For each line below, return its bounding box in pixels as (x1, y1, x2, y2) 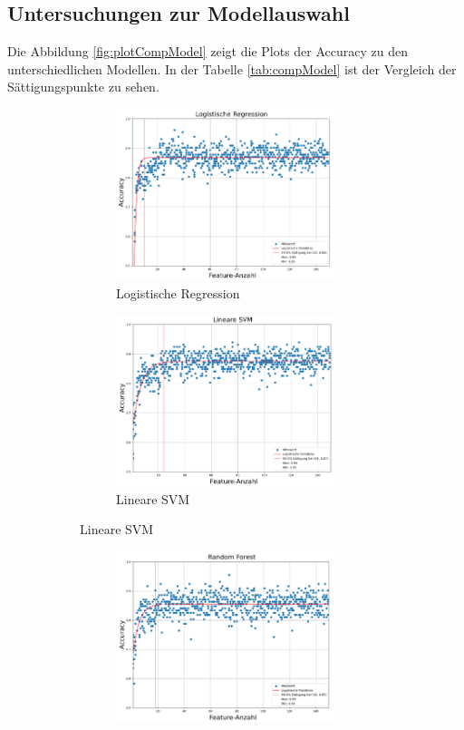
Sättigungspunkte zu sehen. (7, 77, 159, 96)
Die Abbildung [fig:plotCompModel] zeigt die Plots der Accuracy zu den (7, 42, 408, 61)
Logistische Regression (116, 283, 240, 302)
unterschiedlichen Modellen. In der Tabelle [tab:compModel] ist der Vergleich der (7, 59, 457, 78)
